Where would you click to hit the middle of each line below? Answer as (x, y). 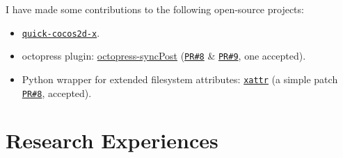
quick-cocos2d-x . (61, 32)
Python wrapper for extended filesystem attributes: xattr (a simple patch (180, 79)
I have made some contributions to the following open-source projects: (155, 9)
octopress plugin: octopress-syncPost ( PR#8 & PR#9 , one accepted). (164, 56)
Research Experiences (112, 140)
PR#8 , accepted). (57, 93)
